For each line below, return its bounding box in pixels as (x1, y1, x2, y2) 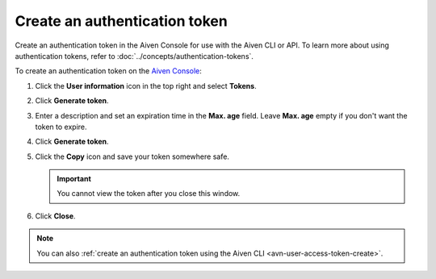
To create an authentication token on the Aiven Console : (15, 66, 202, 76)
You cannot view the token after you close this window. (57, 189, 241, 198)
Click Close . (35, 210, 76, 221)
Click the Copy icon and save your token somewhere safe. (35, 152, 230, 161)
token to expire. (35, 122, 88, 131)
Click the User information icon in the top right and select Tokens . (35, 81, 258, 90)
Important (57, 174, 92, 184)
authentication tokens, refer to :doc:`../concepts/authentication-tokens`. (15, 51, 254, 60)
